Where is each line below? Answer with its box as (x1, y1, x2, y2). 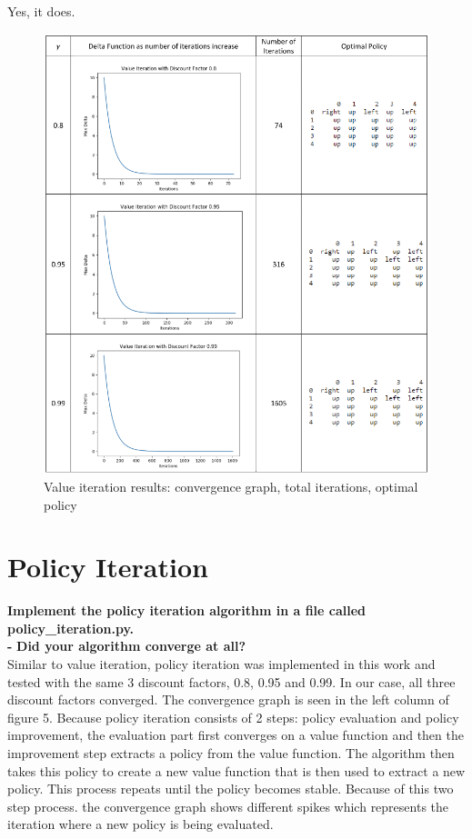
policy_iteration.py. (7, 618, 135, 637)
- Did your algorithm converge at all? (7, 636, 246, 655)
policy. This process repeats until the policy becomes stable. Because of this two (7, 779, 454, 798)
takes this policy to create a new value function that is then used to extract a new (7, 761, 466, 780)
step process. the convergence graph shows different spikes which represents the (7, 796, 449, 815)
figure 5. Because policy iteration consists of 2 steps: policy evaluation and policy (7, 707, 459, 726)
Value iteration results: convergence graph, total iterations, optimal (44, 476, 418, 495)
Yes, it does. (7, 2, 75, 20)
